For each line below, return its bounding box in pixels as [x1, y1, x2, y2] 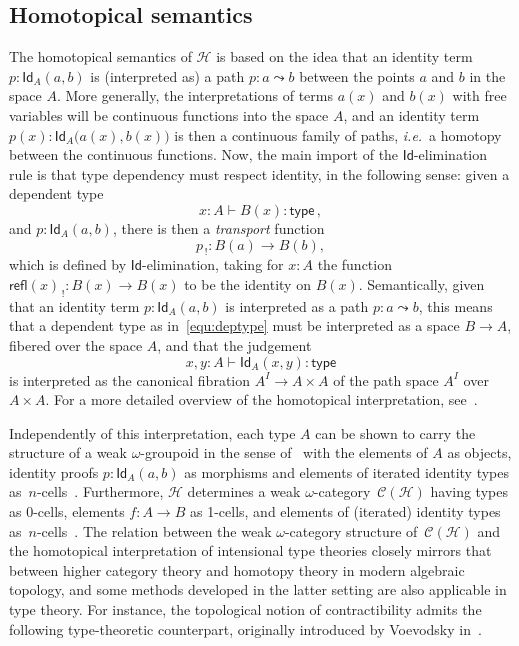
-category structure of [284, 520, 418, 541]
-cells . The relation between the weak [36, 520, 272, 541]
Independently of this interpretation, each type [9, 422, 296, 443]
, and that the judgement [157, 334, 312, 355]
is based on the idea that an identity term [216, 46, 473, 67]
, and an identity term [343, 104, 480, 125]
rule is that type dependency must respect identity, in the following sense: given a [9, 163, 510, 184]
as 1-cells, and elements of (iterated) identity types [189, 501, 501, 522]
